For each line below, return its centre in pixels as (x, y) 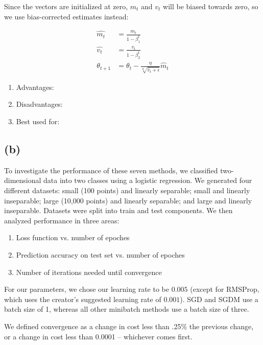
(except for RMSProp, (225, 289)
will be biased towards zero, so (211, 6)
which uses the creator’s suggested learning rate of (83, 299)
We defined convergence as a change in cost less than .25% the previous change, (129, 326)
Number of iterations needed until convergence (89, 272)
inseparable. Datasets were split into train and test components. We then (118, 210)
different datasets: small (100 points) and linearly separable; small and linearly (127, 190)
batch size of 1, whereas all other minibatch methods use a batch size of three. (127, 309)
